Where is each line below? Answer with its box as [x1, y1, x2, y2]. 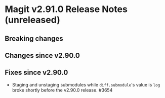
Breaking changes [5, 34, 64, 43]
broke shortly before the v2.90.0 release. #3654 [12, 87, 113, 93]
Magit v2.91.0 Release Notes [5, 4, 128, 15]
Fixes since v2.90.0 [5, 68, 68, 77]
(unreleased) [5, 14, 60, 26]
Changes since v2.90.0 [5, 51, 80, 60]
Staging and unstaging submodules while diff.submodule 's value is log [12, 81, 160, 87]
